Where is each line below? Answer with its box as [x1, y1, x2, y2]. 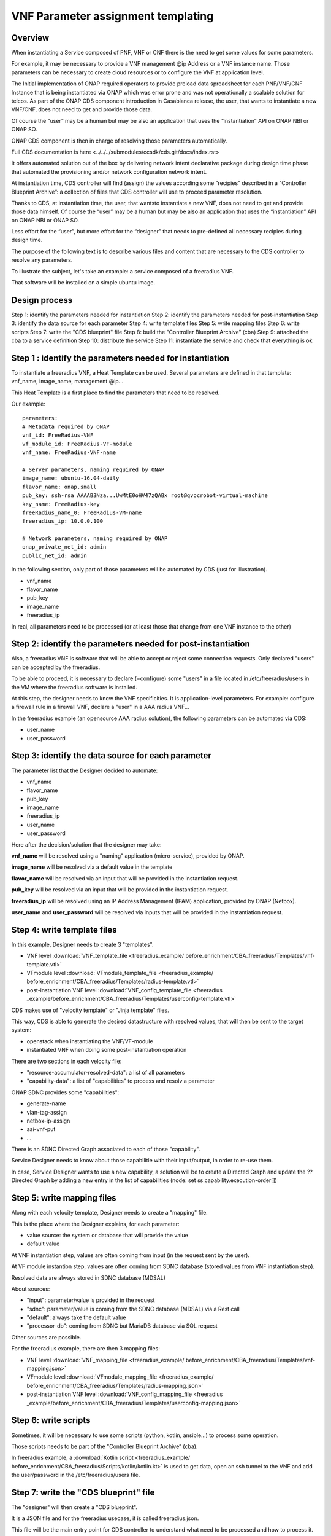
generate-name [26, 1100, 66, 1107]
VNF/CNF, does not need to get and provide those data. [11, 106, 153, 113]
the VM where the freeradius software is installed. [11, 683, 137, 691]
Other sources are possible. [11, 1333, 82, 1341]
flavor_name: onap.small [22, 483, 97, 490]
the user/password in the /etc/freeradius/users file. [11, 1471, 140, 1479]
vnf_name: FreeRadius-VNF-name [22, 449, 116, 456]
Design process [11, 295, 73, 305]
